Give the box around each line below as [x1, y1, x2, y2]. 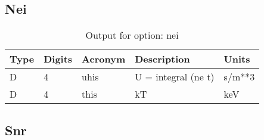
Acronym [82, 52, 126, 66]
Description [135, 52, 190, 66]
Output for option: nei [85, 28, 179, 42]
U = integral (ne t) [135, 70, 215, 84]
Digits [44, 52, 73, 66]
